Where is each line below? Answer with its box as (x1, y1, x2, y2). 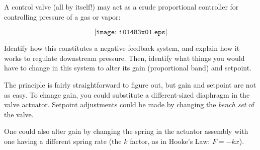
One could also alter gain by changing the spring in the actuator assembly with (4, 126, 248, 136)
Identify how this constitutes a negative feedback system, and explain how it (4, 43, 240, 53)
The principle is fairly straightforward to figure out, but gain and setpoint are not (4, 79, 256, 90)
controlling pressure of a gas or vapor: (4, 11, 121, 22)
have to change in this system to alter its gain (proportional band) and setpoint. (4, 62, 252, 73)
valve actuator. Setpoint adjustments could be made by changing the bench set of (4, 99, 254, 110)
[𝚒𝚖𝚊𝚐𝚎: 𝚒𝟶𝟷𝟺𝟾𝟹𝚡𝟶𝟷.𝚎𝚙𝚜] (94, 29, 167, 36)
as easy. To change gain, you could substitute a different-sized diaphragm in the (4, 89, 250, 100)
